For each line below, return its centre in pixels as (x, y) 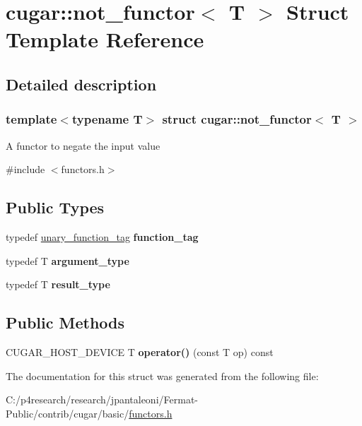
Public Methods (65, 323)
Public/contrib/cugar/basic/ (68, 413)
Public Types (55, 207)
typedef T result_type (58, 284)
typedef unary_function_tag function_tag (102, 236)
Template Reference (105, 39)
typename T (107, 119)
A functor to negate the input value (83, 145)
